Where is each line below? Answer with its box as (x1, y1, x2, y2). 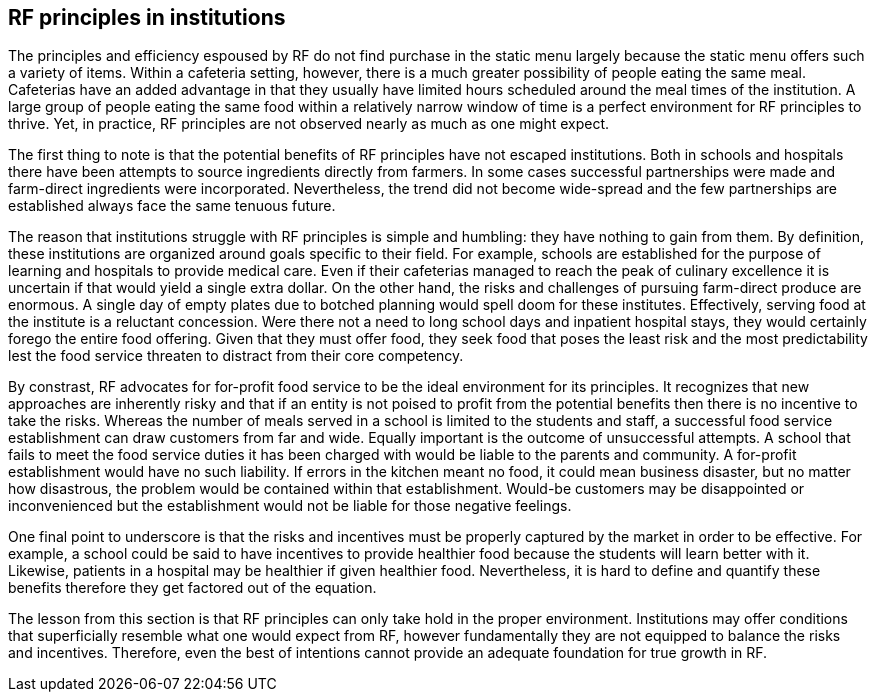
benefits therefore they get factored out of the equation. (8, 579, 377, 597)
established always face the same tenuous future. (8, 197, 336, 215)
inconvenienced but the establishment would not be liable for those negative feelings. (8, 497, 572, 515)
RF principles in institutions (8, 5, 286, 30)
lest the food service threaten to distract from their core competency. (8, 347, 464, 365)
